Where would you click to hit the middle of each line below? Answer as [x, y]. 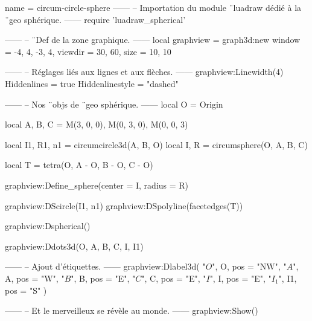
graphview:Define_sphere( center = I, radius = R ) [97, 185]
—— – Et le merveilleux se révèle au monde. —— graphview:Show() [132, 310]
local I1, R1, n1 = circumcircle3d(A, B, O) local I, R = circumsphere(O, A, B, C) [156, 144]
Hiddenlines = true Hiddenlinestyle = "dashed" [92, 83]
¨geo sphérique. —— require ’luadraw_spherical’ [95, 19]
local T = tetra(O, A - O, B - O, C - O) [79, 165]
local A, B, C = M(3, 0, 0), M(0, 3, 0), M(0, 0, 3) [97, 124]
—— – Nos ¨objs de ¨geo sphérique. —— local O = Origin [114, 104]
